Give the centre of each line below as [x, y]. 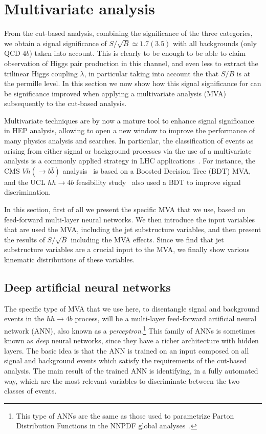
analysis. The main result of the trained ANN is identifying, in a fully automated [131, 371]
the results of [25, 239]
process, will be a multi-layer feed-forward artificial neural [166, 318]
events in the [24, 318]
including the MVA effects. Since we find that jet [147, 239]
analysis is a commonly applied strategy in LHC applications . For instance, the [130, 161]
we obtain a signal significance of [56, 43]
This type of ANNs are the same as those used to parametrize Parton [125, 415]
